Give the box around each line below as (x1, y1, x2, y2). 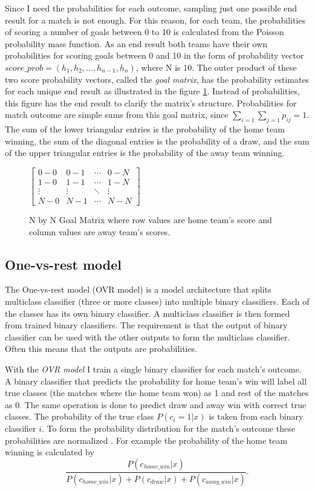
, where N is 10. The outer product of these (135, 60, 297, 73)
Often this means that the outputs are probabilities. (5, 342, 198, 355)
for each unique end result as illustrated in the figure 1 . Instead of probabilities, (5, 85, 300, 97)
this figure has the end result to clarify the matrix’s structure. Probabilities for (5, 96, 297, 109)
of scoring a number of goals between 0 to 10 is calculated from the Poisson (5, 25, 284, 38)
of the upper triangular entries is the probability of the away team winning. (5, 146, 285, 159)
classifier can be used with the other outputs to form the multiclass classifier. (5, 330, 290, 343)
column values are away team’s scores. (29, 225, 170, 238)
